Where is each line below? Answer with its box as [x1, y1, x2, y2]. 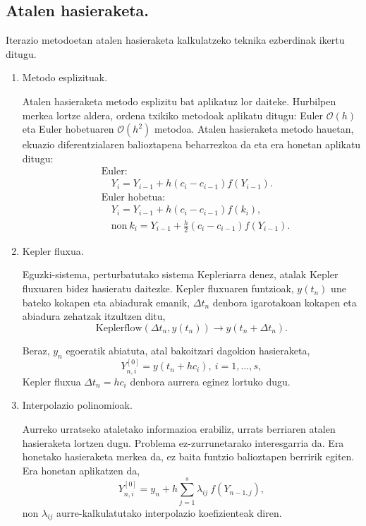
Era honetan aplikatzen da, [22, 462, 140, 477]
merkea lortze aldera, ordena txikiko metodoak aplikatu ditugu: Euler [22, 107, 324, 122]
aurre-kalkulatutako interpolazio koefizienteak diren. [56, 505, 282, 520]
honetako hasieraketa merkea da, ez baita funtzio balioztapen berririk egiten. [22, 449, 355, 464]
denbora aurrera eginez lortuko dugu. [130, 373, 291, 388]
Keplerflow [95, 323, 142, 333]
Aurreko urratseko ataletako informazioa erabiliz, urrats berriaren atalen [22, 422, 336, 436]
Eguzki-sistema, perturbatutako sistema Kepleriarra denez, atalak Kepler [22, 267, 338, 282]
